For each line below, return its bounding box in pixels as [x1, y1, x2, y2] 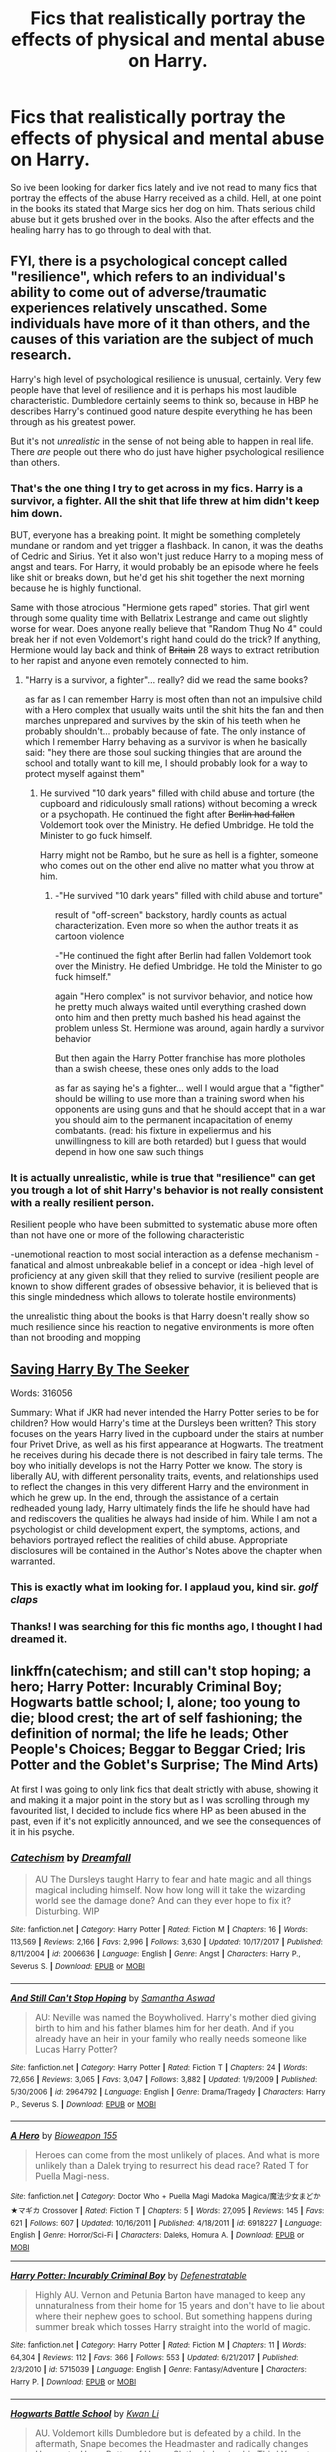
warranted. [10, 1555, 56, 1567]
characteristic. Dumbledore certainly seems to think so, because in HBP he [10, 394, 319, 406]
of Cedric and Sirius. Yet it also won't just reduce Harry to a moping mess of [10, 550, 324, 562]
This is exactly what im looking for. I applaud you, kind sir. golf [10, 1580, 318, 1594]
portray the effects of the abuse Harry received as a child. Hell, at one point [10, 192, 322, 204]
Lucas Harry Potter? [34, 2043, 118, 2055]
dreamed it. [10, 1632, 68, 1646]
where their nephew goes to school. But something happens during [34, 2310, 313, 2322]
